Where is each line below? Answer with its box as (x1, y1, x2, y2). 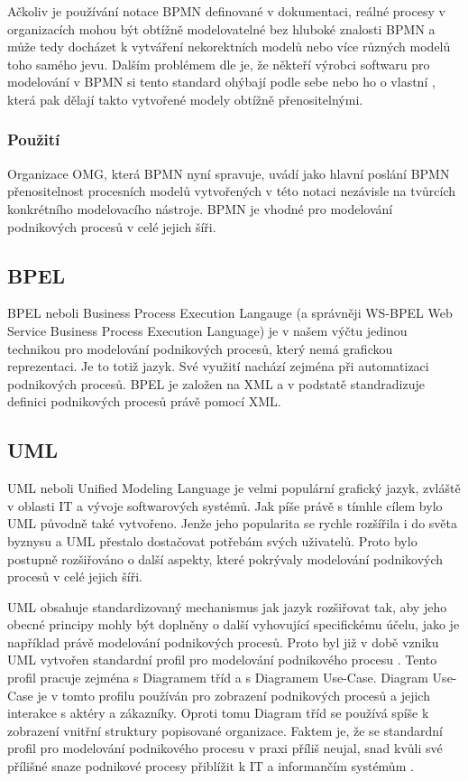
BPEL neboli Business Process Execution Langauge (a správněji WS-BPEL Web (7, 303, 453, 322)
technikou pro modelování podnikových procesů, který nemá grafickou (7, 339, 393, 358)
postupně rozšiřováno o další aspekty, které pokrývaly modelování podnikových (7, 549, 444, 568)
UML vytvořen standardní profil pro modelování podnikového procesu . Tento (7, 650, 437, 669)
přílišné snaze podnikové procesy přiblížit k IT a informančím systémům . (7, 757, 414, 776)
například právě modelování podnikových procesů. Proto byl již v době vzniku (7, 632, 439, 651)
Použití (7, 128, 60, 151)
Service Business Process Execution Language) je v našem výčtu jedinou (7, 321, 408, 339)
